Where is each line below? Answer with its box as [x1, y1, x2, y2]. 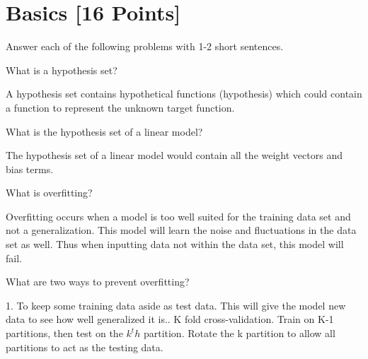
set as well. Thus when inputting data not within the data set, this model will [6, 237, 344, 252]
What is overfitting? [6, 185, 93, 200]
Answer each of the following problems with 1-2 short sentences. [6, 39, 284, 54]
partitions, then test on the [6, 326, 123, 341]
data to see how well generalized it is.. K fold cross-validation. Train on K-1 [6, 312, 334, 326]
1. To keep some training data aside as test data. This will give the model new [6, 298, 346, 312]
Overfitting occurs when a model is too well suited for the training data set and [6, 208, 351, 223]
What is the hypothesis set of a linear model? [6, 124, 203, 139]
